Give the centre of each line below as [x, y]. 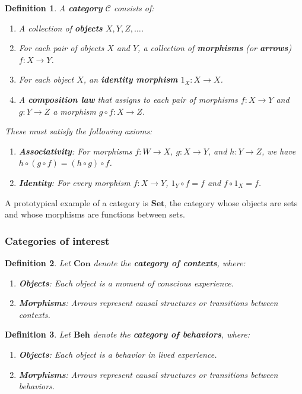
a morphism [74, 111]
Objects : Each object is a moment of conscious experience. [126, 283]
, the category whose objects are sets [231, 202]
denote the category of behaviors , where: [171, 334]
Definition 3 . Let [38, 334]
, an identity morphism [131, 79]
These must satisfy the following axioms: [79, 131]
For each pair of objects [61, 48]
